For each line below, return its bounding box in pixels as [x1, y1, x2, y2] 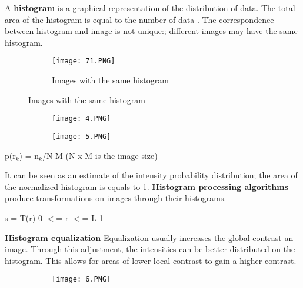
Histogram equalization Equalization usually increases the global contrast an [5, 231, 294, 243]
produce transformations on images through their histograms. [5, 192, 227, 204]
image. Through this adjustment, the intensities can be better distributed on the [5, 243, 295, 255]
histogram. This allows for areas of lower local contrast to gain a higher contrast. [5, 254, 297, 266]
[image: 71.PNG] [52, 57, 115, 66]
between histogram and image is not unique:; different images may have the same [5, 25, 298, 37]
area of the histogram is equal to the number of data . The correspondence [5, 13, 274, 25]
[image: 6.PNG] [52, 275, 111, 284]
